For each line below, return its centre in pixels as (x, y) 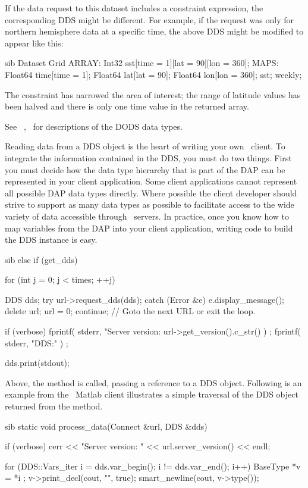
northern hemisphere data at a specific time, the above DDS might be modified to (154, 31)
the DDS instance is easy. (51, 240)
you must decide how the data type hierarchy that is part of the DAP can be (145, 169)
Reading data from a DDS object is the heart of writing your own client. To (145, 146)
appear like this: (34, 43)
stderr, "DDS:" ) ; (37, 342)
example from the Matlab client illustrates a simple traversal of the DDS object (152, 394)
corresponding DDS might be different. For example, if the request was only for (150, 19)
